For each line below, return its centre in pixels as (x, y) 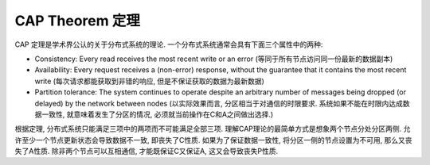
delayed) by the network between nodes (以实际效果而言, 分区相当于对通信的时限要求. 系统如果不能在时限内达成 (219, 103)
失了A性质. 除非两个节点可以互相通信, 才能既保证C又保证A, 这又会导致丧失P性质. (147, 152)
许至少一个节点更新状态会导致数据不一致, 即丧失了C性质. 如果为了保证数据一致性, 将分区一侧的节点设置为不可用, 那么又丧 (214, 140)
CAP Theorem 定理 (78, 21)
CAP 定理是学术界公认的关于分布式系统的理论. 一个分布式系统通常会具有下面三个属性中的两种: (169, 44)
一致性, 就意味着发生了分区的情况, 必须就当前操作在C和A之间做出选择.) (157, 114)
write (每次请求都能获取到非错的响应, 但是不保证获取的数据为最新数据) (149, 81)
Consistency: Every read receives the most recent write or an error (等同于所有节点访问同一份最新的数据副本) (214, 59)
